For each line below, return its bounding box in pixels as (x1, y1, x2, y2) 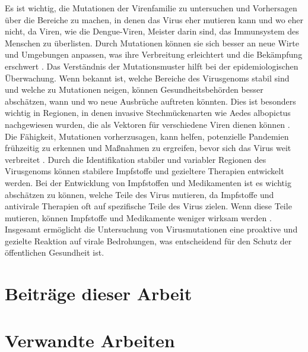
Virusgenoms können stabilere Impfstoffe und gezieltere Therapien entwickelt (5, 165, 284, 177)
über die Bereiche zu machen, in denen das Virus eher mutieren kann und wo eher (5, 13, 304, 26)
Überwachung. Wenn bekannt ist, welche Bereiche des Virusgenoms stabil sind (5, 71, 290, 84)
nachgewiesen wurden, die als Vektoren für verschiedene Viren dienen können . (5, 118, 290, 130)
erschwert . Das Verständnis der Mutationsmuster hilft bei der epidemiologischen (5, 59, 299, 72)
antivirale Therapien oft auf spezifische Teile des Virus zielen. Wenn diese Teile (5, 200, 292, 212)
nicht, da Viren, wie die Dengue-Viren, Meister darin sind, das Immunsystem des (5, 25, 299, 37)
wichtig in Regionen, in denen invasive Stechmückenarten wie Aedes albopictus (5, 106, 291, 119)
